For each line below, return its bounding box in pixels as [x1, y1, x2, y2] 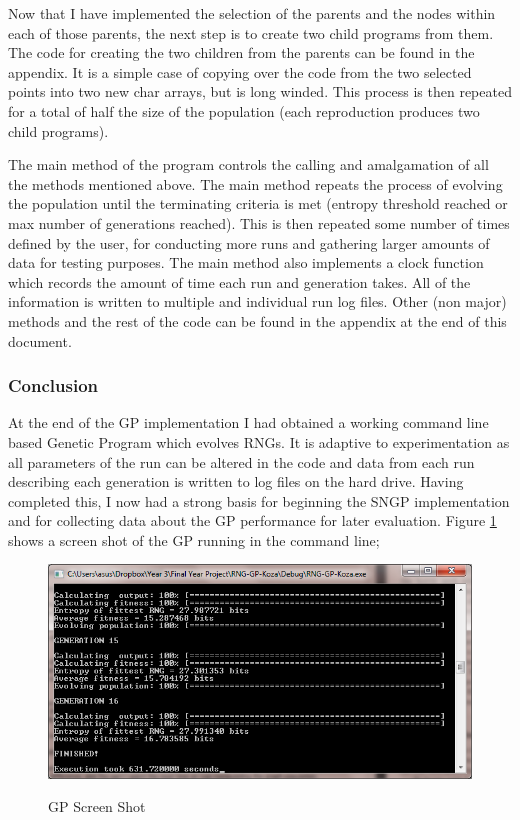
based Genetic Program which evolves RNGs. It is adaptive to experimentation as [8, 431, 510, 452]
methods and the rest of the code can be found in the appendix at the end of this [8, 310, 507, 331]
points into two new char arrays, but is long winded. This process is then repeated [8, 81, 512, 102]
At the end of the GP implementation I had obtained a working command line [8, 412, 489, 433]
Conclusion [8, 373, 98, 398]
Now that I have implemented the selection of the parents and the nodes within [8, 3, 496, 23]
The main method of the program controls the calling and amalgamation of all [8, 154, 489, 175]
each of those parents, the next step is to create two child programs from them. [8, 22, 494, 43]
